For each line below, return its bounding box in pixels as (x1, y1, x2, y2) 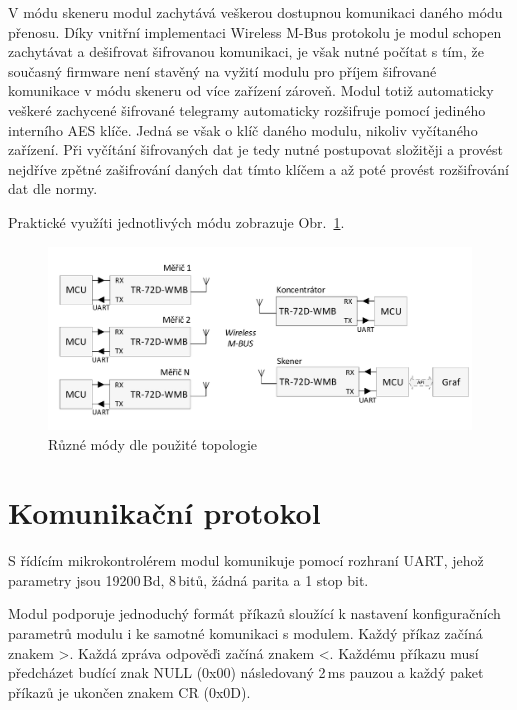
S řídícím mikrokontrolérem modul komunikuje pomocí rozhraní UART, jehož (8, 550, 484, 571)
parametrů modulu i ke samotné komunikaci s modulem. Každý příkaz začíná (8, 623, 483, 644)
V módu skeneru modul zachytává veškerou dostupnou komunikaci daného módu (8, 2, 503, 22)
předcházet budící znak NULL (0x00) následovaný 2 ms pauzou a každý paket (8, 662, 484, 683)
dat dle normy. (8, 178, 98, 199)
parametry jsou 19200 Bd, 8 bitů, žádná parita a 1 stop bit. (8, 569, 369, 590)
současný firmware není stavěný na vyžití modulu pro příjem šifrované (8, 60, 437, 81)
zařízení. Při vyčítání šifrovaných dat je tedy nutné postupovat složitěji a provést (8, 139, 503, 160)
